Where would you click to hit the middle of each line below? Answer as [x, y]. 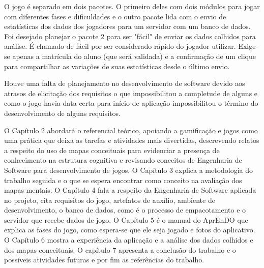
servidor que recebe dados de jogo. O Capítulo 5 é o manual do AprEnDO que [126, 219]
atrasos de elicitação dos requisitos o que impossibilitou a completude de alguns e [131, 93]
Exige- [248, 46]
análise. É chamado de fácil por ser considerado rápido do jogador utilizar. [120, 46]
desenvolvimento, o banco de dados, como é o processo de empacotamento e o [125, 210]
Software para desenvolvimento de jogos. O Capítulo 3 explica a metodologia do [129, 170]
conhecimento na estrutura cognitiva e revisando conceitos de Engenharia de [123, 160]
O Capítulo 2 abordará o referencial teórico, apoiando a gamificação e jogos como [131, 130]
